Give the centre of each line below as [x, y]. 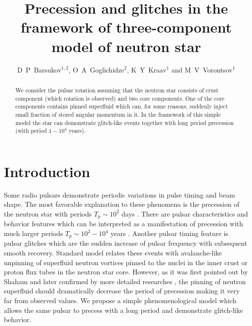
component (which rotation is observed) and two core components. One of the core [120, 98]
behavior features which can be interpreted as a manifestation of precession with [124, 224]
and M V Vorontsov [202, 69]
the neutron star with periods [48, 213]
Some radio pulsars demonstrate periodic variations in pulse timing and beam [119, 194]
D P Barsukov [39, 69]
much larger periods [34, 233]
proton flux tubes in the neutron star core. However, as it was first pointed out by [126, 272]
